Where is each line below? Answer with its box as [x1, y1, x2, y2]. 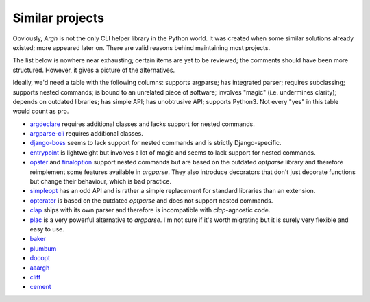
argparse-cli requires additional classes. [29, 129, 143, 138]
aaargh [29, 264, 50, 272]
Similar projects [12, 10, 104, 25]
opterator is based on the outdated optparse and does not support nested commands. [29, 196, 273, 205]
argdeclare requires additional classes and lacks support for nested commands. [29, 120, 255, 128]
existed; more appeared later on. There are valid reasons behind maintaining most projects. [12, 43, 271, 51]
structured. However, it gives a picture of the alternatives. [12, 66, 175, 74]
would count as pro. [12, 107, 69, 116]
